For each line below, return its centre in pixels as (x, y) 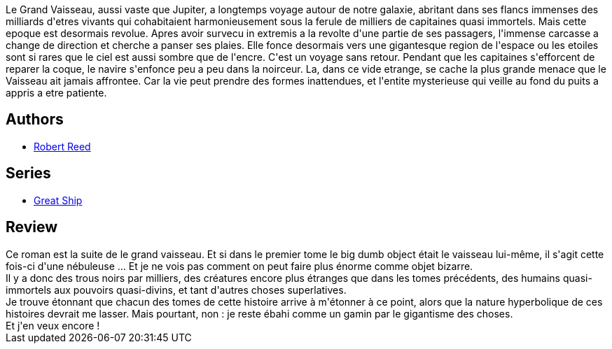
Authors (35, 120)
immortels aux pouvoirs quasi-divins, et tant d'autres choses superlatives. (176, 290)
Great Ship (58, 200)
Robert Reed (62, 146)
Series (28, 173)
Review (32, 227)
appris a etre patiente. (56, 93)
